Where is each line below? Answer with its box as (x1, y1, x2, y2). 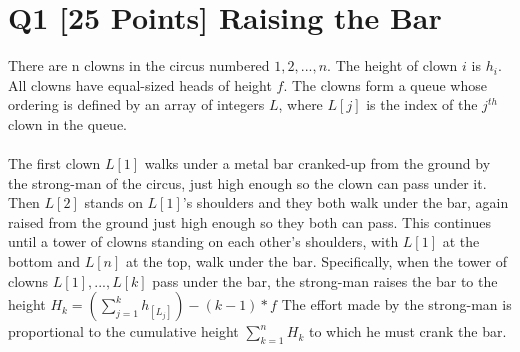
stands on (84, 192, 143, 213)
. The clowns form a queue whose (283, 74, 487, 95)
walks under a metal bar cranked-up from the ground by (144, 153, 491, 174)
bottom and (8, 251, 80, 272)
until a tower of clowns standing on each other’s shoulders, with (8, 231, 399, 252)
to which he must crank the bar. (308, 321, 507, 342)
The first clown (8, 153, 101, 174)
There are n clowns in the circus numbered (8, 55, 270, 76)
